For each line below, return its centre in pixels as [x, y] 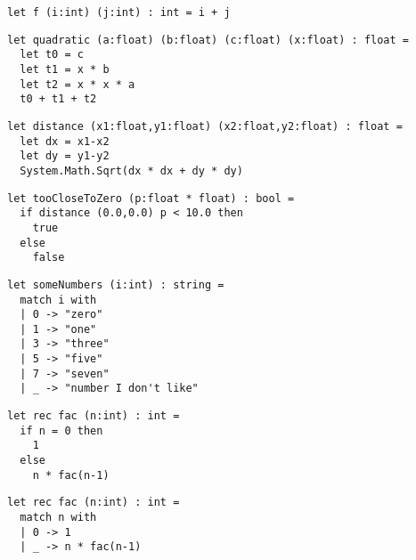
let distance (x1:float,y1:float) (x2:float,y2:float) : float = [205, 126]
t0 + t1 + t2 [58, 99]
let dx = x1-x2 [65, 141]
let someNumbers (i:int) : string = [116, 284]
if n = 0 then [61, 430]
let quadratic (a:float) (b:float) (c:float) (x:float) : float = [208, 40]
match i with [58, 300]
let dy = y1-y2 [65, 156]
